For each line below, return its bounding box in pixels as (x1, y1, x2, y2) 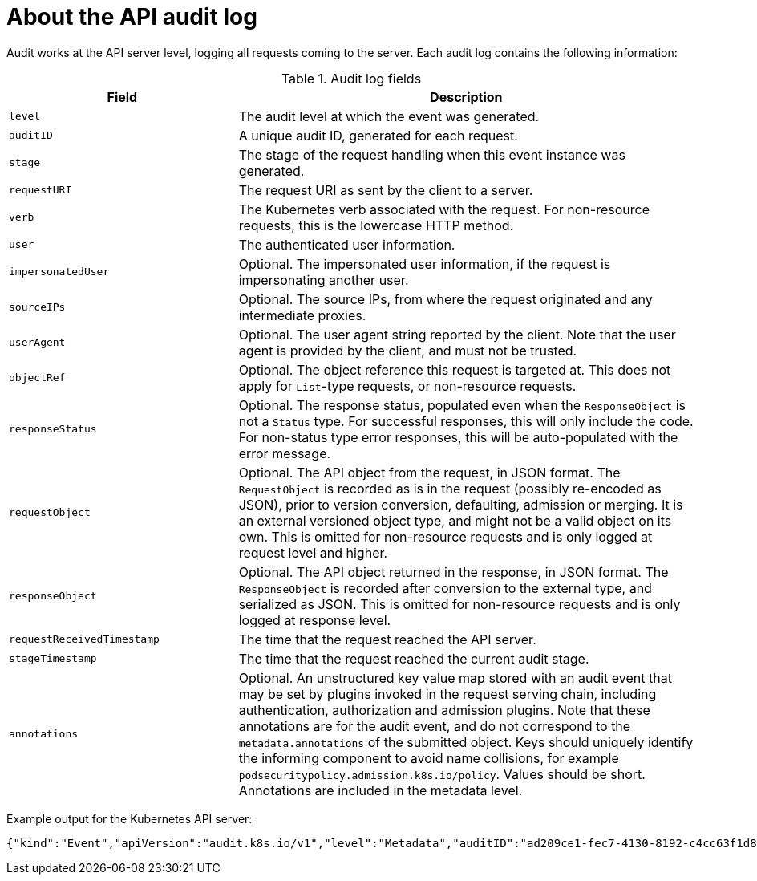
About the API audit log (6, 3, 257, 30)
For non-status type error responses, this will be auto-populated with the (238, 428, 678, 445)
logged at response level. (238, 611, 391, 628)
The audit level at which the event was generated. (238, 108, 540, 124)
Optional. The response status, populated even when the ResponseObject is (238, 396, 686, 413)
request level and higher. (238, 544, 388, 561)
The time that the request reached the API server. (238, 631, 536, 648)
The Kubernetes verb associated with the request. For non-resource (238, 201, 650, 217)
